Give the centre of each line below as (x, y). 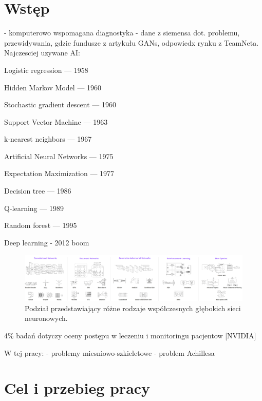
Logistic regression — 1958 (46, 70)
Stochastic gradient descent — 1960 (60, 104)
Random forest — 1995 (41, 225)
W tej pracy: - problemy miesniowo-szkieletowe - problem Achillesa (109, 352)
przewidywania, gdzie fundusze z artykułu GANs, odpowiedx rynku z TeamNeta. (132, 42)
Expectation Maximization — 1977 (59, 173)
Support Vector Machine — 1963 (56, 121)
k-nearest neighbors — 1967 (48, 139)
